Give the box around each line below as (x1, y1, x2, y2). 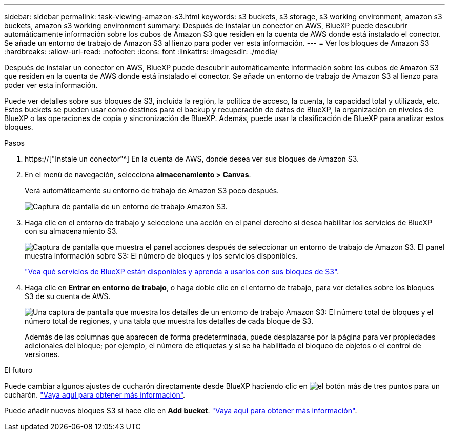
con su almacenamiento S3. (25, 227, 118, 235)
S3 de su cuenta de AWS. (25, 292, 111, 301)
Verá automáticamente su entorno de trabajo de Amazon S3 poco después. (25, 186, 279, 195)
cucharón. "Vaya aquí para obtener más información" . (4, 390, 186, 399)
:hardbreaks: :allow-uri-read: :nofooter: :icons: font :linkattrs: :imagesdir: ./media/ (4, 47, 278, 56)
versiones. (25, 350, 60, 359)
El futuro (4, 366, 33, 374)
